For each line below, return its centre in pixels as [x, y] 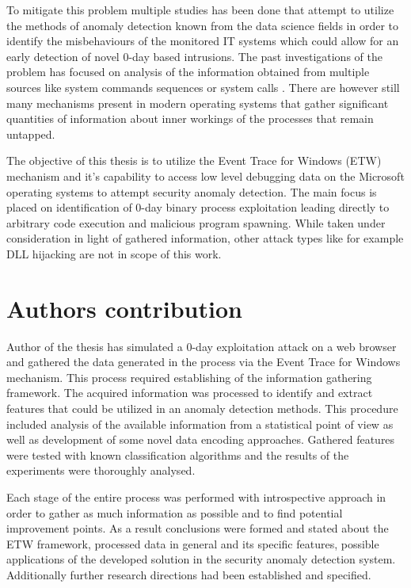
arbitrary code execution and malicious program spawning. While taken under [196, 222]
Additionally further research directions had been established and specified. [189, 574]
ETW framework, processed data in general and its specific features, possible [193, 543]
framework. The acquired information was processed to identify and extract [190, 393]
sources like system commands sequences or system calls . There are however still [203, 87]
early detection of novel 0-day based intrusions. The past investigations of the [194, 56]
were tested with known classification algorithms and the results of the [178, 454]
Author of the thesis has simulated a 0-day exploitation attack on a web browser [202, 346]
